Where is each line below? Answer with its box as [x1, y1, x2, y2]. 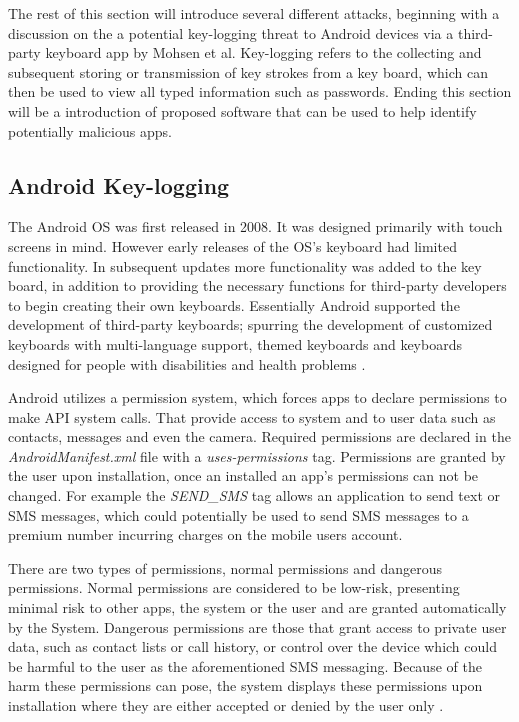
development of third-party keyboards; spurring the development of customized [8, 314, 493, 335]
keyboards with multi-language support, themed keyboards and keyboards [8, 333, 462, 354]
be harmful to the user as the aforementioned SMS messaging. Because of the [8, 655, 482, 676]
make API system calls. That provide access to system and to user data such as [8, 406, 496, 427]
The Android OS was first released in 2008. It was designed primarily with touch [8, 216, 503, 237]
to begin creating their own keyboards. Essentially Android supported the [8, 294, 460, 315]
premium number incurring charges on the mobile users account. [8, 524, 403, 545]
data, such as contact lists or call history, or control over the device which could [8, 636, 497, 657]
